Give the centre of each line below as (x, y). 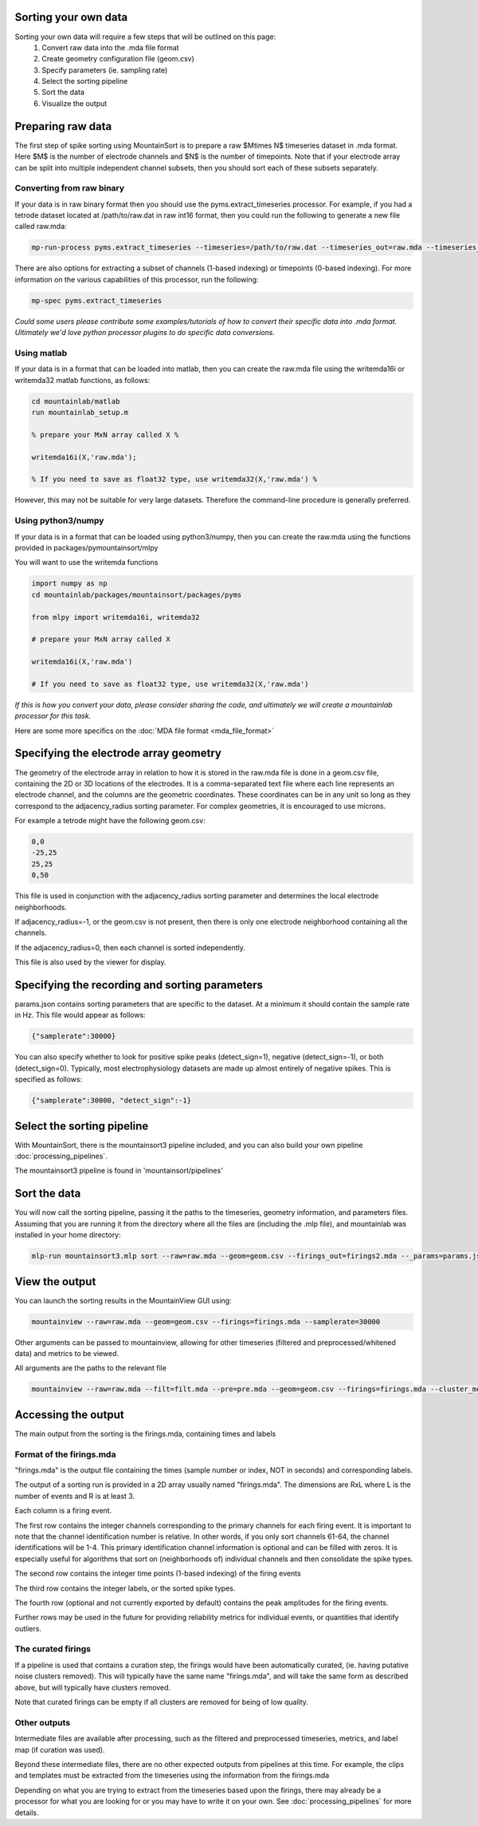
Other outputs (43, 1722)
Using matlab (41, 353)
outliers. (28, 1628)
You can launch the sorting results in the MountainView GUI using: (123, 1300)
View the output (55, 1282)
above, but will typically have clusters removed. (93, 1687)
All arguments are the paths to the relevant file (91, 1368)
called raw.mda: (41, 227)
